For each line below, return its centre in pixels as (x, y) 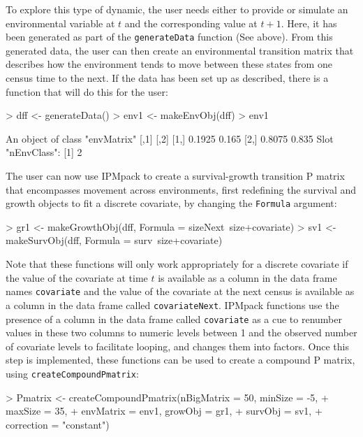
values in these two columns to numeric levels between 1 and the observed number (181, 332)
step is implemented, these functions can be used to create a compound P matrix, (180, 360)
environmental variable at (60, 23)
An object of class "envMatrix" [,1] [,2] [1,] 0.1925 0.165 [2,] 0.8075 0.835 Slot (170, 138)
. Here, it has (309, 23)
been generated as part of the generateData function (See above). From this (169, 37)
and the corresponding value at (191, 23)
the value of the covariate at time (77, 277)
